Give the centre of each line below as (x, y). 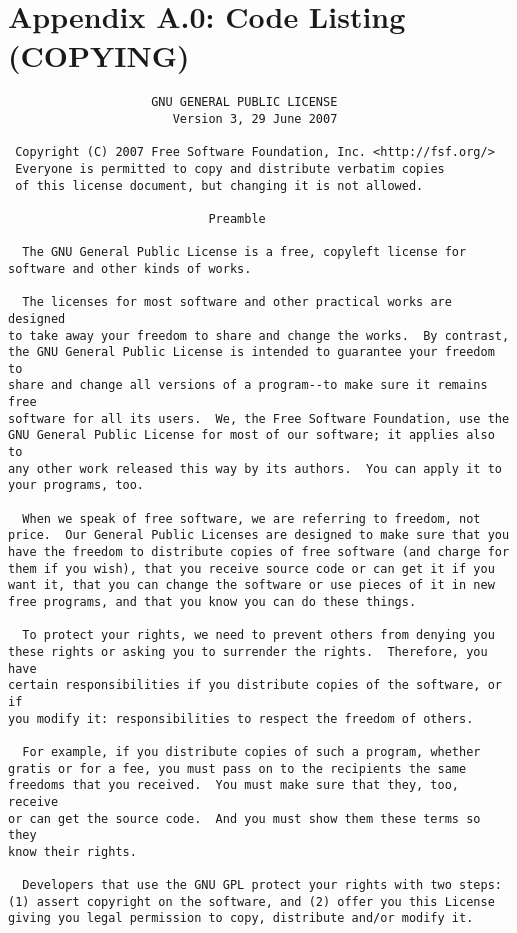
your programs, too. (76, 485)
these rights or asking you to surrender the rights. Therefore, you (248, 651)
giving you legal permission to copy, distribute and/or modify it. (241, 918)
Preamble (237, 218)
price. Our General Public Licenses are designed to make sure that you (259, 535)
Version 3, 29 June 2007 (255, 118)
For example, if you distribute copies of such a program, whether (251, 751)
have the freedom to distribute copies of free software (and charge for (259, 552)
